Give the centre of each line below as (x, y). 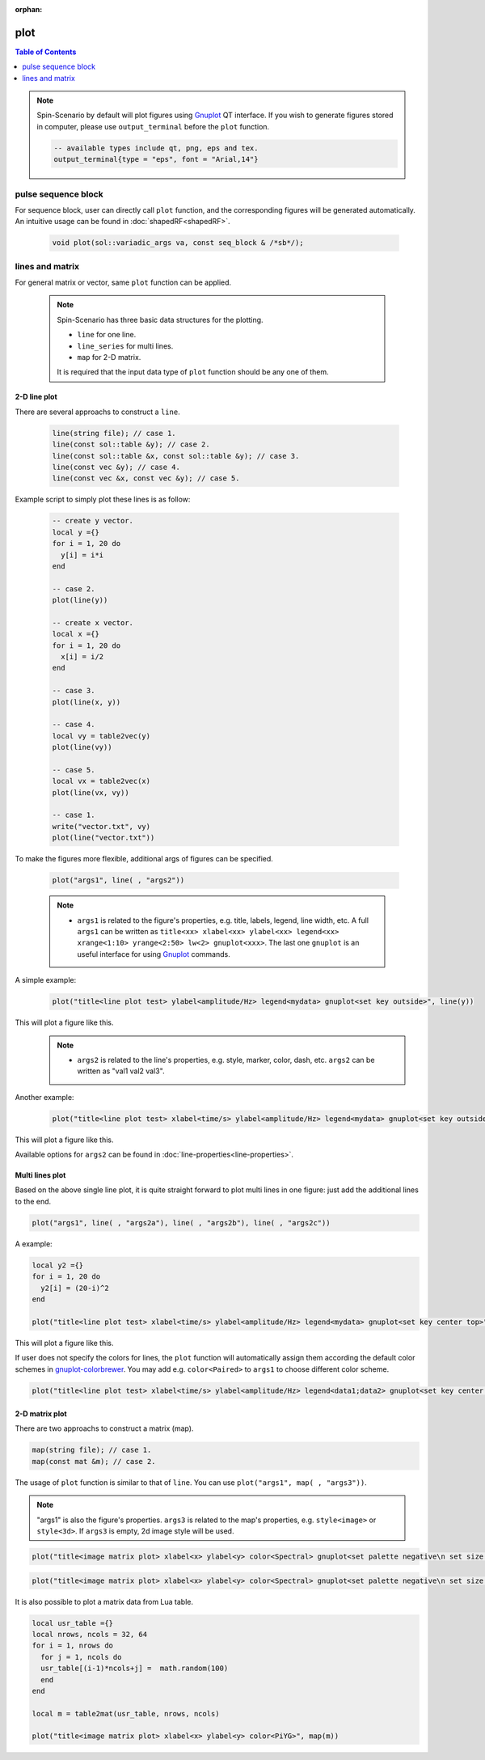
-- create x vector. (93, 622)
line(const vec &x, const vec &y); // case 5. (146, 478)
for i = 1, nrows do (72, 1646)
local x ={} (76, 634)
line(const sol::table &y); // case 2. (131, 444)
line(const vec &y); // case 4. (116, 467)
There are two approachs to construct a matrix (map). (104, 1428)
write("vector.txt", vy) (101, 826)
